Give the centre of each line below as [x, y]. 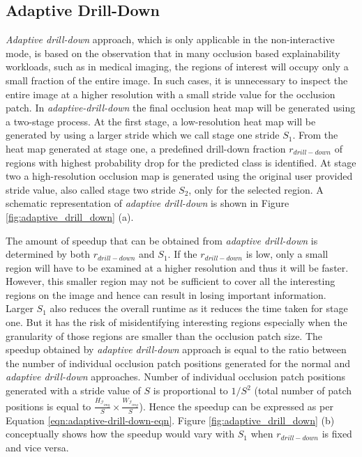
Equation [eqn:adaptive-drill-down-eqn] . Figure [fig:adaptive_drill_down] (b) [170, 420]
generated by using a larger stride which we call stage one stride [143, 135]
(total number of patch [303, 390]
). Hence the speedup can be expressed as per [236, 406]
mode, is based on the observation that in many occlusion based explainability [173, 53]
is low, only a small [287, 254]
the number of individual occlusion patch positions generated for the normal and [178, 363]
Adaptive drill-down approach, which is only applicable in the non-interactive [170, 39]
